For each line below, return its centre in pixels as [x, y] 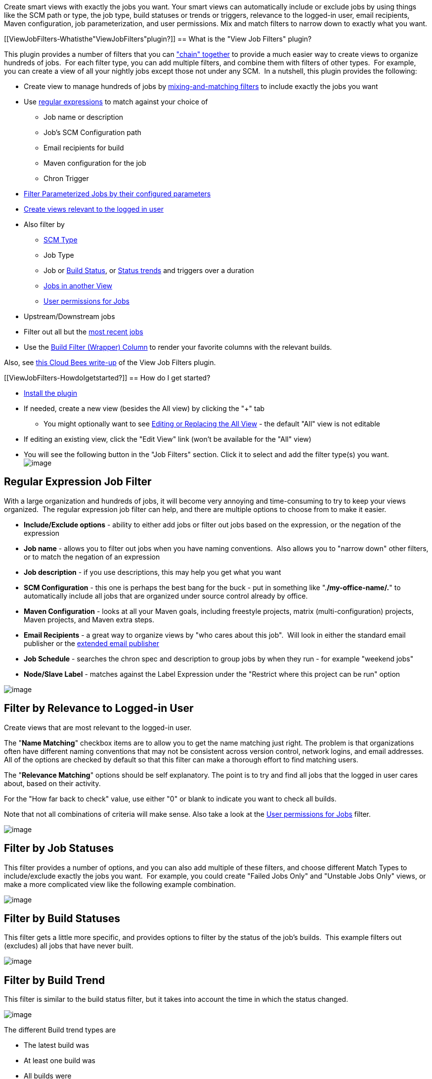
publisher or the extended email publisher [92, 643]
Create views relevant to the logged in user [94, 209]
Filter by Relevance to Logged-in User [99, 708]
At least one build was [60, 1061]
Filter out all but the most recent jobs [84, 332]
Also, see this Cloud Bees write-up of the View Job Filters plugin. [110, 362]
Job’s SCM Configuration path [92, 132]
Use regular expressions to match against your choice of [116, 102]
